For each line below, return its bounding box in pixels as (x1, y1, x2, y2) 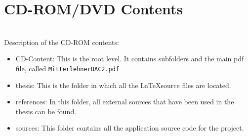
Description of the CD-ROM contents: (4, 37, 119, 47)
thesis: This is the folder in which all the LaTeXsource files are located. (15, 80, 231, 90)
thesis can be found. (15, 106, 77, 116)
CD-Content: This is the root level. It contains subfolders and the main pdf (15, 53, 244, 64)
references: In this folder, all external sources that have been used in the (15, 96, 234, 107)
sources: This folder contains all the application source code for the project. (15, 123, 244, 133)
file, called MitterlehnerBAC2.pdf (15, 63, 120, 73)
